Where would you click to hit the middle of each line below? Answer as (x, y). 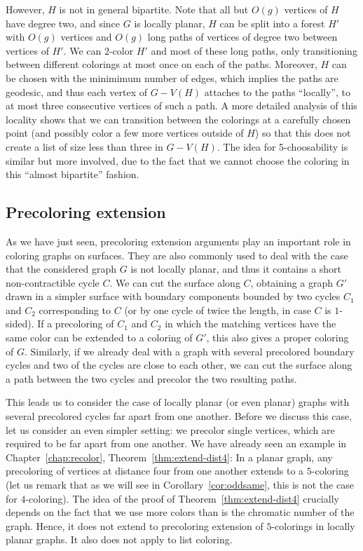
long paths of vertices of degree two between (242, 37)
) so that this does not (303, 133)
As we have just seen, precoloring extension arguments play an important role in (178, 241)
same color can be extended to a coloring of (99, 338)
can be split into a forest (272, 23)
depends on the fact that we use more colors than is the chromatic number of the (180, 512)
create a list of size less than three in (84, 146)
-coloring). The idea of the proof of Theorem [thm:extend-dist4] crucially (182, 498)
